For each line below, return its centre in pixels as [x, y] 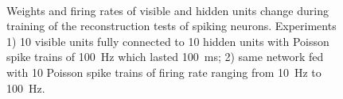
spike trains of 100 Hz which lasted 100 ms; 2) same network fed [165, 57]
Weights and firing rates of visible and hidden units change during [168, 10]
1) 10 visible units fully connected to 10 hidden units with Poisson [168, 41]
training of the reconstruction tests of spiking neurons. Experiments [171, 26]
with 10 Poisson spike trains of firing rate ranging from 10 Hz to [164, 72]
